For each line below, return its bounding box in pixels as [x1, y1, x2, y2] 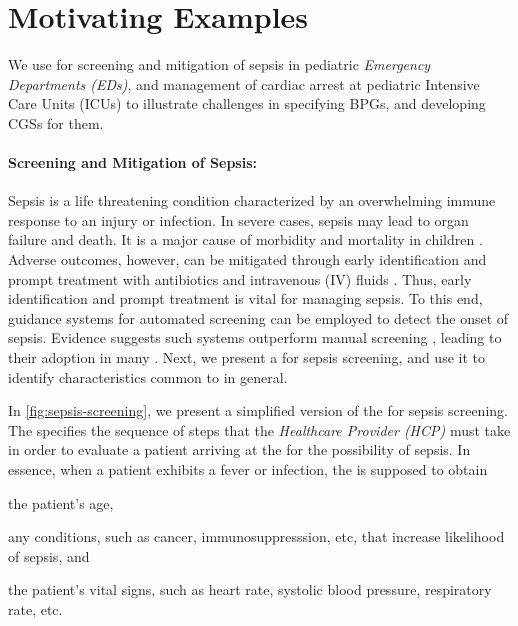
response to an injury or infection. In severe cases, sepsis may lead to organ [8, 209, 469, 230]
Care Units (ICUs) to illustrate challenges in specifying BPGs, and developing [8, 93, 486, 114]
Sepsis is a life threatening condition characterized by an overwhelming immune [8, 190, 496, 211]
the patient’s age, [8, 492, 114, 513]
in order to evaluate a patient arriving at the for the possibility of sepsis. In [8, 439, 471, 460]
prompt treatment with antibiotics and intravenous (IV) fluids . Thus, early [8, 268, 472, 289]
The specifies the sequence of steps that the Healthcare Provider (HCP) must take [8, 419, 511, 440]
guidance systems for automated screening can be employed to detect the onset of [8, 307, 509, 328]
